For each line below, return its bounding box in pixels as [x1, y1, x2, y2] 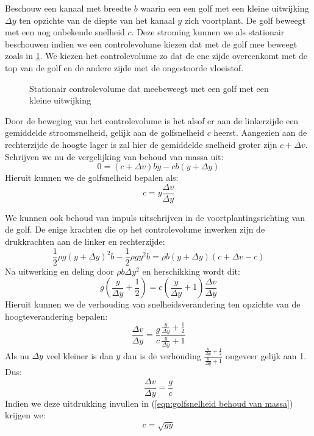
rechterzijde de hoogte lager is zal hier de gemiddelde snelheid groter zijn [5, 138, 277, 150]
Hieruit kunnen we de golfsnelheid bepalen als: [5, 171, 179, 184]
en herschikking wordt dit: [142, 264, 240, 277]
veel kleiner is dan [46, 349, 113, 362]
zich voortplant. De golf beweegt [184, 13, 306, 26]
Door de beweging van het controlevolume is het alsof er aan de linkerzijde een [5, 114, 299, 127]
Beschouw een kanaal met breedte [5, 2, 132, 14]
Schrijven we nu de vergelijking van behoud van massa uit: [5, 150, 224, 163]
